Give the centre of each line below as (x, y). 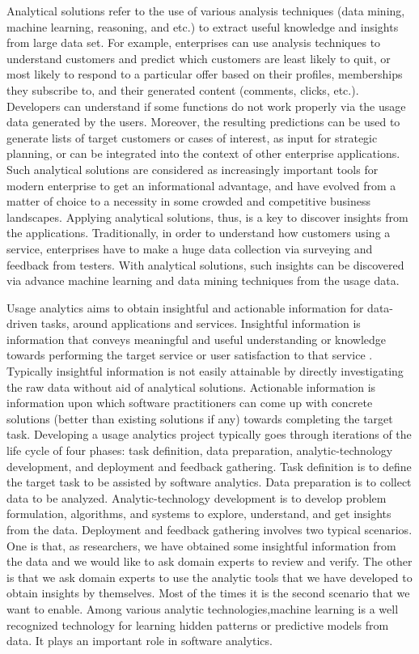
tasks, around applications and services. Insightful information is (201, 323)
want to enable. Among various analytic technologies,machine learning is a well (203, 608)
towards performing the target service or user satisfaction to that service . (190, 355)
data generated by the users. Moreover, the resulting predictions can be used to (203, 122)
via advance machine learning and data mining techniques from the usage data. (203, 280)
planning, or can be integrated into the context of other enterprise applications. (203, 153)
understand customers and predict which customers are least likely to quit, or (199, 58)
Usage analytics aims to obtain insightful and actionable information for (185, 307)
